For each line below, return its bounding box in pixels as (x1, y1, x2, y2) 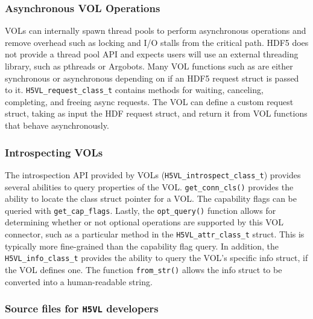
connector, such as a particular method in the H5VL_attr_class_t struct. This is (5, 228, 305, 240)
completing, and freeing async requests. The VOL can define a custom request (5, 95, 294, 108)
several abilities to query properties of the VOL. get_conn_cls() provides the (5, 180, 294, 193)
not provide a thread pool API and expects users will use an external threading (5, 48, 299, 60)
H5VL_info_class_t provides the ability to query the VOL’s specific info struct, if (5, 251, 308, 264)
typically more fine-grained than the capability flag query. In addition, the (5, 239, 279, 252)
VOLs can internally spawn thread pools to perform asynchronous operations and (5, 24, 306, 37)
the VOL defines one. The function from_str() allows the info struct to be (5, 263, 282, 275)
